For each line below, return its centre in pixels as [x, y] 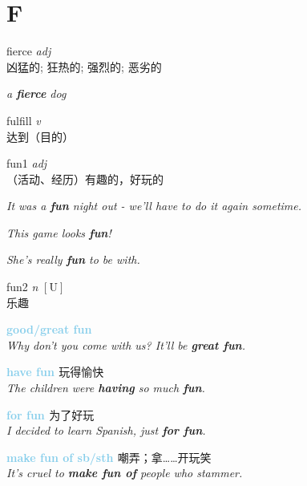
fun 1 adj [27, 163]
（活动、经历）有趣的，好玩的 [85, 178]
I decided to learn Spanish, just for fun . [106, 430]
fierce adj [29, 51]
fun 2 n [22, 287]
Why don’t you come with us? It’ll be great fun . [126, 344]
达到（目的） [40, 136]
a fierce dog [36, 93]
